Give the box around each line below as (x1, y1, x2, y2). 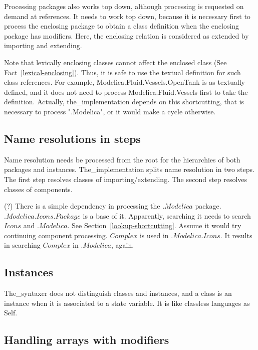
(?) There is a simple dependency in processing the (4, 201, 160, 211)
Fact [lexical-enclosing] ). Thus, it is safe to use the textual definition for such (4, 67, 241, 77)
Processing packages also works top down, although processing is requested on (4, 1, 244, 11)
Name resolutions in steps (4, 130, 141, 146)
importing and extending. (4, 40, 82, 51)
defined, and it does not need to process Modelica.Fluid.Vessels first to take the (4, 86, 248, 97)
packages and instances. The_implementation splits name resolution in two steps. (4, 164, 254, 174)
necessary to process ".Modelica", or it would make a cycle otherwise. (4, 106, 216, 116)
